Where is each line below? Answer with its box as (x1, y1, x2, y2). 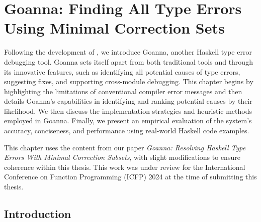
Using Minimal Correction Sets (4, 18, 225, 38)
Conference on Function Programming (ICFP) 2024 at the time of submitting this (4, 171, 257, 182)
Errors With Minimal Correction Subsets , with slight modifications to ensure (4, 152, 240, 162)
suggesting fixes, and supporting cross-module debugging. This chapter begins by (4, 76, 253, 87)
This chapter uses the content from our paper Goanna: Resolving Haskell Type (4, 142, 246, 152)
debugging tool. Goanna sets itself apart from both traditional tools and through (4, 56, 253, 67)
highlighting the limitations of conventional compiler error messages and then (4, 86, 242, 96)
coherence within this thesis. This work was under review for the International (4, 161, 245, 172)
